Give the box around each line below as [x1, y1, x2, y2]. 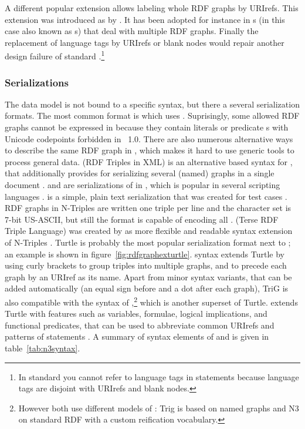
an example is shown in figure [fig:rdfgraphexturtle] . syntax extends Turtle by [5, 247, 284, 260]
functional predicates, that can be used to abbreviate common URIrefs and [5, 319, 274, 331]
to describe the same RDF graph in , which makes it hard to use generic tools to [5, 144, 294, 156]
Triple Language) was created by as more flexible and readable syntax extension [5, 224, 293, 237]
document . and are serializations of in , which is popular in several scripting [5, 179, 280, 190]
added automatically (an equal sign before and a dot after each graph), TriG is [5, 282, 289, 294]
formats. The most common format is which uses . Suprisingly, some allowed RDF [5, 109, 300, 122]
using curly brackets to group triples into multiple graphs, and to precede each [5, 259, 287, 272]
